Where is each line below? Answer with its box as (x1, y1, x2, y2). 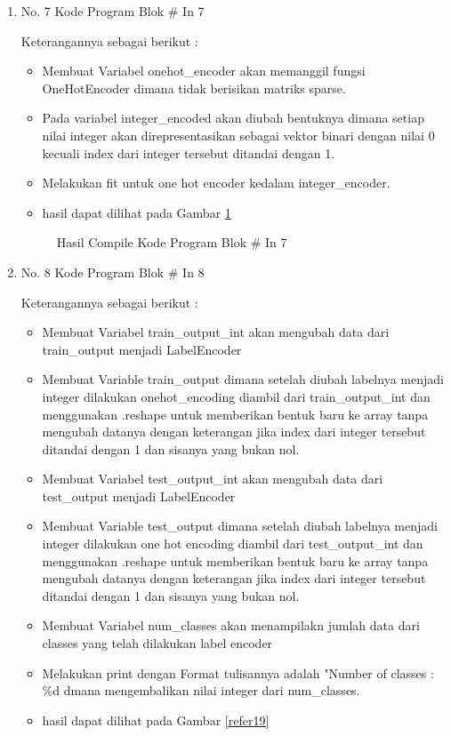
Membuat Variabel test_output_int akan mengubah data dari (42, 469, 383, 488)
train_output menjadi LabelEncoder (42, 340, 242, 358)
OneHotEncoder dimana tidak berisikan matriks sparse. (42, 78, 346, 97)
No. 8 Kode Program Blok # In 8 (20, 262, 205, 281)
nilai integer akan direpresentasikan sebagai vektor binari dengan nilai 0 (42, 125, 435, 144)
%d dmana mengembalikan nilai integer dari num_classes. (42, 681, 360, 700)
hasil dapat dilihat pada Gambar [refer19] (42, 710, 270, 729)
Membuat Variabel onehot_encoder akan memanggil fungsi (42, 61, 366, 80)
